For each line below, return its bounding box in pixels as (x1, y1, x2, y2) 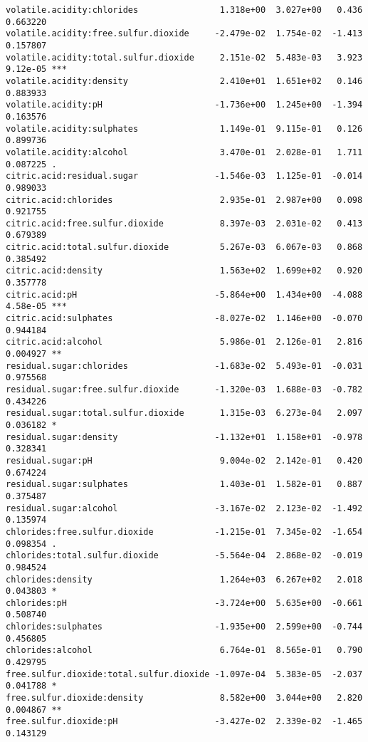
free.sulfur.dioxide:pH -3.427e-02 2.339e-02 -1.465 (6, 716, 363, 727)
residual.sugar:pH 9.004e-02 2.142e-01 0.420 (6, 455, 363, 466)
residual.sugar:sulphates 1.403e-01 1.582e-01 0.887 (6, 479, 363, 490)
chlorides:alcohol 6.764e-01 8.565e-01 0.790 (6, 645, 363, 656)
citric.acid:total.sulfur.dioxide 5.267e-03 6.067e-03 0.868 (6, 242, 363, 253)
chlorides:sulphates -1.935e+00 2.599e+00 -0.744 (6, 622, 363, 632)
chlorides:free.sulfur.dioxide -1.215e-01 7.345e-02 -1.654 (6, 526, 363, 537)
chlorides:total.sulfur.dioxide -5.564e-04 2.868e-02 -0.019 (6, 550, 363, 561)
